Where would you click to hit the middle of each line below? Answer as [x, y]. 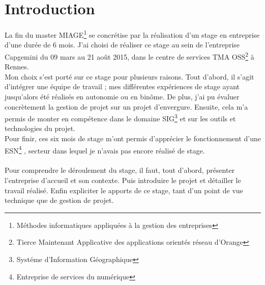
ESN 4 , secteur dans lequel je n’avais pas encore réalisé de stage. [105, 149]
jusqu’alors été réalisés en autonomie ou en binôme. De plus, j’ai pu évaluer [122, 96]
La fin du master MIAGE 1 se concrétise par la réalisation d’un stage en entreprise [132, 34]
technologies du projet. [40, 128]
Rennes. [17, 67]
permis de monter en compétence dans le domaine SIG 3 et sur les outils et [120, 118]
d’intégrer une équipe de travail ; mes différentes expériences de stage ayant [122, 86]
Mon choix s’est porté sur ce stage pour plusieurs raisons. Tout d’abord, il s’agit [129, 76]
